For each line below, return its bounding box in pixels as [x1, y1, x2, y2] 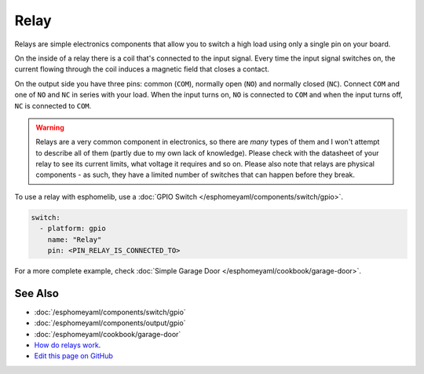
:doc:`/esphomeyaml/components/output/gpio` [34, 318, 186, 328]
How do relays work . [34, 340, 101, 350]
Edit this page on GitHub [34, 351, 114, 361]
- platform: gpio [39, 224, 106, 233]
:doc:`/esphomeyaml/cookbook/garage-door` [34, 329, 181, 339]
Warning [35, 123, 64, 132]
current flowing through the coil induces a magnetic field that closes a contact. [14, 64, 270, 74]
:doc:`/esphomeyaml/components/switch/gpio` [34, 307, 186, 317]
